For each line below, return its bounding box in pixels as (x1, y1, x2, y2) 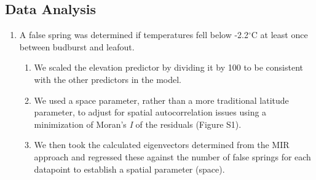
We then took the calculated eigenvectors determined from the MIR (34, 138, 290, 151)
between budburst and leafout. (19, 40, 135, 53)
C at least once (251, 28, 308, 41)
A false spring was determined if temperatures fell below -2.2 (19, 28, 249, 41)
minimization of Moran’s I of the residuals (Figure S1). (34, 117, 242, 130)
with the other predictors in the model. (34, 72, 181, 85)
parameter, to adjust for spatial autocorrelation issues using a (34, 106, 267, 119)
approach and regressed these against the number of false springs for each (34, 150, 311, 163)
